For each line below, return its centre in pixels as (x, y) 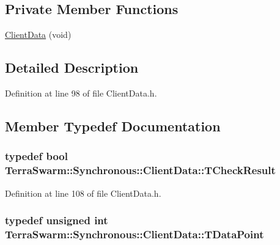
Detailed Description (72, 68)
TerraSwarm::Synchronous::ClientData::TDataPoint (134, 234)
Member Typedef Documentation (113, 126)
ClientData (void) (38, 35)
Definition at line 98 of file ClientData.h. (81, 93)
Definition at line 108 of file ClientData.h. (83, 193)
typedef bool (36, 156)
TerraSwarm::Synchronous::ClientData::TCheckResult (140, 170)
